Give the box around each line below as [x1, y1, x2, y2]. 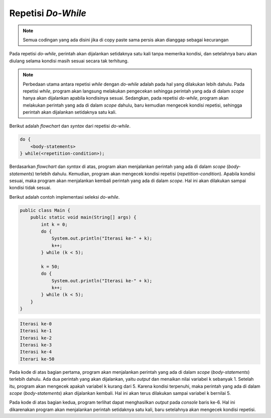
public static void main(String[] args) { [30, 214, 137, 220]
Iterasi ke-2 [20, 335, 52, 341]
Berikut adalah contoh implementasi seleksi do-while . [9, 194, 120, 200]
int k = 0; [41, 221, 68, 227]
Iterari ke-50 [20, 356, 55, 362]
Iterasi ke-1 [20, 328, 52, 334]
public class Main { [20, 207, 70, 213]
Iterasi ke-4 [20, 349, 52, 355]
